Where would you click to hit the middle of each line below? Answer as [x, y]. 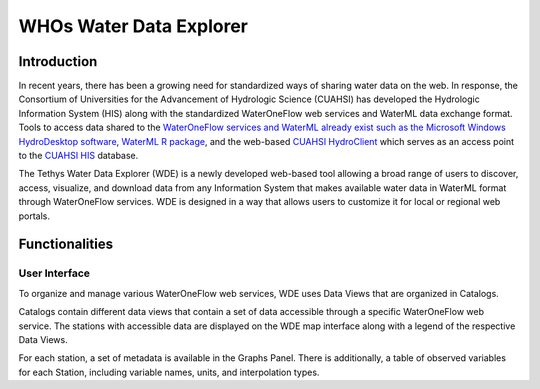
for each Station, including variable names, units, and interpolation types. [169, 372]
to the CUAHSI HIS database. [78, 156]
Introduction [58, 61]
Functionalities [66, 244]
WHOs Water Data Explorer [133, 26]
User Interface [54, 273]
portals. [34, 216]
